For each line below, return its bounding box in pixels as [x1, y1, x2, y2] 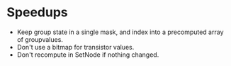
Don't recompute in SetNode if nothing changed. [16, 50, 159, 59]
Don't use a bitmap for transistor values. [16, 43, 135, 51]
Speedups [6, 4, 68, 21]
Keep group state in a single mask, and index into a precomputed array [16, 28, 224, 36]
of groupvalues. [16, 35, 63, 43]
